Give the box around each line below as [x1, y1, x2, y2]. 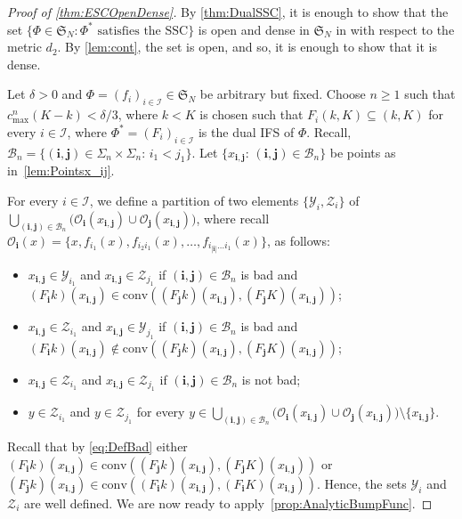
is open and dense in [198, 20, 310, 38]
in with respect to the [336, 20, 455, 38]
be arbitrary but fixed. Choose [199, 85, 366, 103]
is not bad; [241, 369, 301, 388]
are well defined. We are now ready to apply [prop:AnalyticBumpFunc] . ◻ [24, 493, 433, 512]
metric [7, 37, 42, 56]
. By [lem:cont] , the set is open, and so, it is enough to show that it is [57, 37, 438, 56]
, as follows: [266, 231, 330, 249]
